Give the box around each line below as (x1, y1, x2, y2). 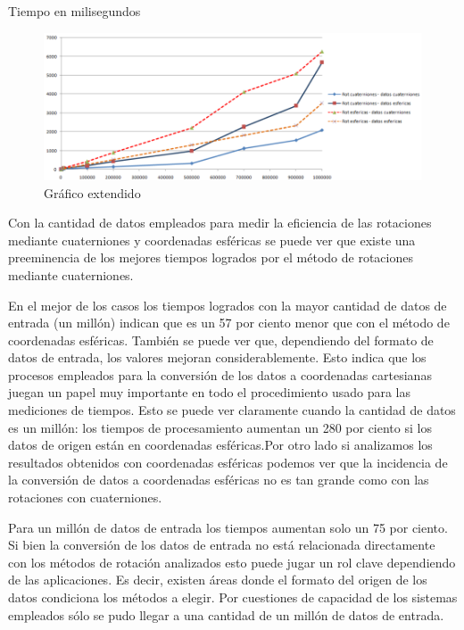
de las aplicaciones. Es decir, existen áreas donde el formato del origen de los (8, 570, 427, 589)
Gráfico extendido (44, 183, 141, 202)
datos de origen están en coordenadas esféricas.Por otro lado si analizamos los (8, 435, 433, 454)
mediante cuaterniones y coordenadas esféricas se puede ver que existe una (8, 230, 416, 249)
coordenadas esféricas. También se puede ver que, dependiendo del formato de (8, 330, 434, 349)
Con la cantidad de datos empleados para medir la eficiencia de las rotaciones (8, 213, 432, 232)
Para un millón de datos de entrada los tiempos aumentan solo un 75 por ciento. (8, 518, 448, 536)
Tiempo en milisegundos (8, 2, 141, 20)
